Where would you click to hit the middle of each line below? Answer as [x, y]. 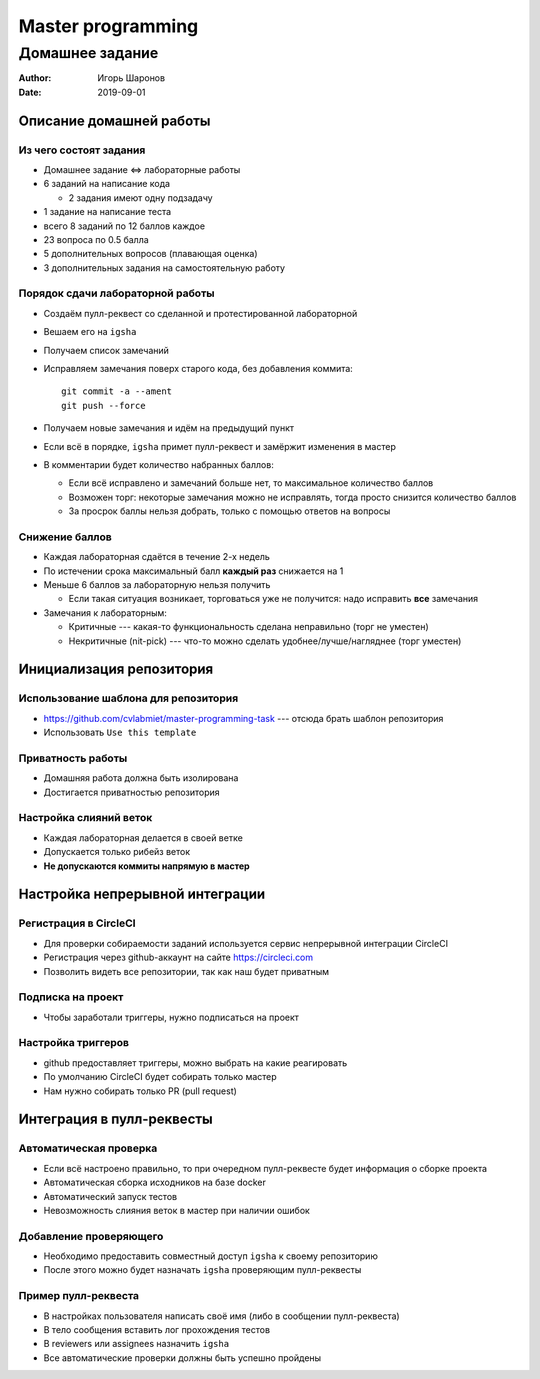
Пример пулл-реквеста [79, 1296]
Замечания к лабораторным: [105, 612]
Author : [35, 78]
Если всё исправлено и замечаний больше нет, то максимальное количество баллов [251, 483]
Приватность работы [73, 758]
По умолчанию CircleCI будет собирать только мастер [160, 1077]
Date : [30, 92]
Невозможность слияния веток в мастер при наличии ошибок [176, 1210]
